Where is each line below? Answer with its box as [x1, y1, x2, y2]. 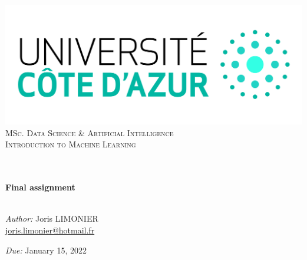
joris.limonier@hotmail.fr [5, 224, 95, 236]
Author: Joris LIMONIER [5, 212, 98, 225]
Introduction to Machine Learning [5, 138, 136, 150]
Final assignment [5, 181, 75, 193]
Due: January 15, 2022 [5, 243, 87, 256]
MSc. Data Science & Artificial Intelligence [5, 126, 174, 139]
